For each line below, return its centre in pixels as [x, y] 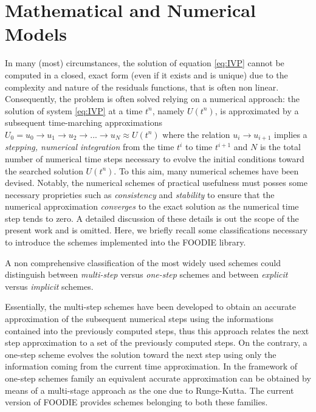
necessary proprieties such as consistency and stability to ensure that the [140, 194]
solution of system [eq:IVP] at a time [74, 110]
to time [199, 147]
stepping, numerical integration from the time [90, 147]
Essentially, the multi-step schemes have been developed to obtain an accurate [150, 307]
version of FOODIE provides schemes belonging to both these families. [136, 402]
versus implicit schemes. [49, 286]
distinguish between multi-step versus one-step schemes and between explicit [146, 274]
